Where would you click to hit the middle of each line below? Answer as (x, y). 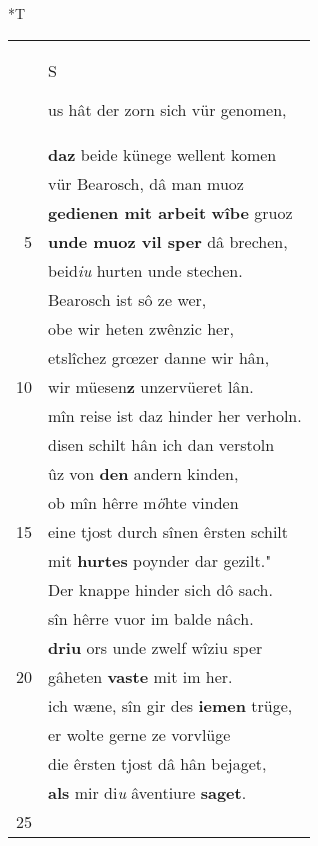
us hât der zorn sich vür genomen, (167, 109)
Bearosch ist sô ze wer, (127, 299)
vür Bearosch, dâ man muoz (146, 183)
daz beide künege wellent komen (162, 154)
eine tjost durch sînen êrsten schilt (168, 531)
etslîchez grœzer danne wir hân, (159, 357)
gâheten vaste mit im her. (140, 676)
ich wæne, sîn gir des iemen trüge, (170, 705)
